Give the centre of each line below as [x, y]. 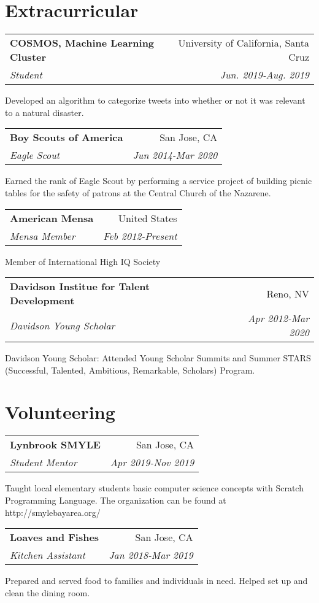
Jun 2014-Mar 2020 [175, 155]
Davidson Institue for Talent [80, 286]
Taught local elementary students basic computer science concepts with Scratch [154, 488]
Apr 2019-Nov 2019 [152, 463]
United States [148, 218]
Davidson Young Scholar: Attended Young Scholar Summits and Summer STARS [158, 358]
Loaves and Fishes [55, 537]
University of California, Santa [244, 43]
